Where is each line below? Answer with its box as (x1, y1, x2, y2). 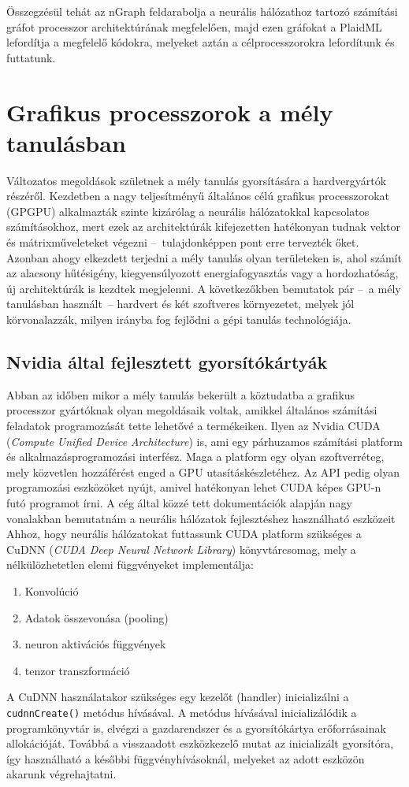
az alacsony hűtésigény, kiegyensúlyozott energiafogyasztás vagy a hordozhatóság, (6, 265, 399, 281)
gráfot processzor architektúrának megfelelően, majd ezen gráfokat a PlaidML (6, 18, 382, 35)
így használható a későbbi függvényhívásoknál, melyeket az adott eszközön (6, 750, 365, 767)
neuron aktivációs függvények (24, 636, 166, 652)
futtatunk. (6, 49, 56, 65)
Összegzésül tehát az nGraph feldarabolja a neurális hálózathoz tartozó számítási (6, 3, 398, 19)
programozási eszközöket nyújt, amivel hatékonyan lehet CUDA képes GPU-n (6, 479, 381, 496)
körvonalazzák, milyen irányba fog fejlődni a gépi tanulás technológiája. (6, 311, 351, 328)
